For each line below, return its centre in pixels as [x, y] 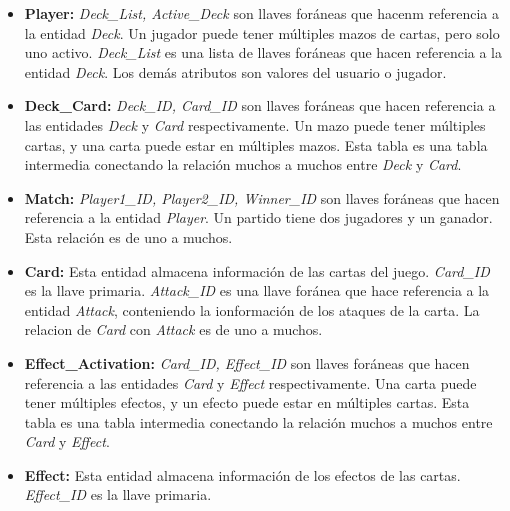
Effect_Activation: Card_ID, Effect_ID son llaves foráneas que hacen [247, 362]
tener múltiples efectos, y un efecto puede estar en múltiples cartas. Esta [247, 402]
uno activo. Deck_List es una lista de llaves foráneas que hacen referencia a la [263, 52]
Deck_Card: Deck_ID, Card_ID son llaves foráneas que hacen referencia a [260, 105]
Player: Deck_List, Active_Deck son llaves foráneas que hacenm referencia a [261, 13]
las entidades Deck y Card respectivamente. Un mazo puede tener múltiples [255, 124]
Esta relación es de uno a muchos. [128, 236]
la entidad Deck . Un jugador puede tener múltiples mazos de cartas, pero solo [262, 32]
